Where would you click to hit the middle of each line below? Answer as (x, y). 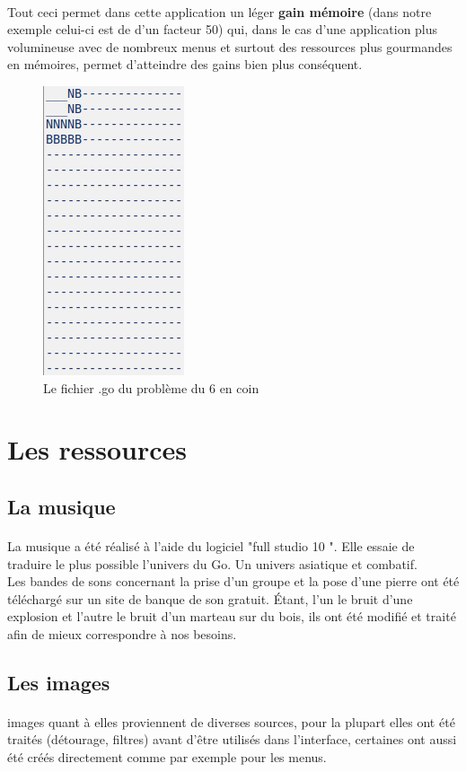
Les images (59, 682)
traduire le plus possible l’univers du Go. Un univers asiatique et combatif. (212, 563)
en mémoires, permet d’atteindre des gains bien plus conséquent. (185, 64)
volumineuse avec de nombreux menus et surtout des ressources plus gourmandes (230, 46)
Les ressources (97, 449)
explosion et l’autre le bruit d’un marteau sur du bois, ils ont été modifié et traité (232, 616)
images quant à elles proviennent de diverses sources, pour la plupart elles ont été (231, 721)
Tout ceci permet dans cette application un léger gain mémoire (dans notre (220, 11)
